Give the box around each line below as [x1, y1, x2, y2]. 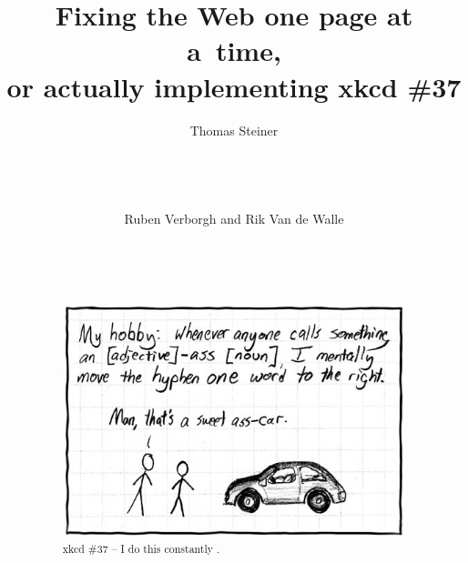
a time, [187, 32, 281, 69]
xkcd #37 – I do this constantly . [62, 540, 220, 556]
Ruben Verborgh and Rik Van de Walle [124, 209, 344, 228]
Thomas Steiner [189, 120, 279, 139]
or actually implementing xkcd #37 [6, 67, 462, 105]
